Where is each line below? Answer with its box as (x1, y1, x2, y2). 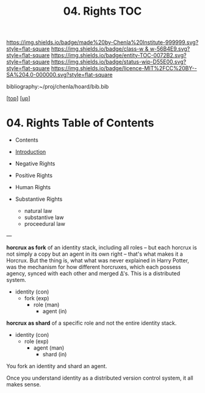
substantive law (24, 214, 64, 221)
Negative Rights (15, 160, 56, 167)
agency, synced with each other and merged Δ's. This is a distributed (6, 270, 181, 277)
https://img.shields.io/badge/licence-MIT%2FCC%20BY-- (51, 65, 197, 72)
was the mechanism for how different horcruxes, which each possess (6, 264, 181, 271)
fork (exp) (24, 295, 49, 302)
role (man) (33, 301, 60, 309)
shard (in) (42, 351, 67, 358)
